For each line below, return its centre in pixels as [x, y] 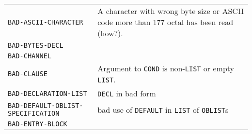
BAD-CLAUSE [28, 74]
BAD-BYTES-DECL [36, 45]
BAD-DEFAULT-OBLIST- [46, 106]
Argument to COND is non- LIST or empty [166, 68]
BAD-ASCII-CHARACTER [46, 22]
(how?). [110, 33]
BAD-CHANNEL [30, 56]
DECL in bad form [127, 93]
